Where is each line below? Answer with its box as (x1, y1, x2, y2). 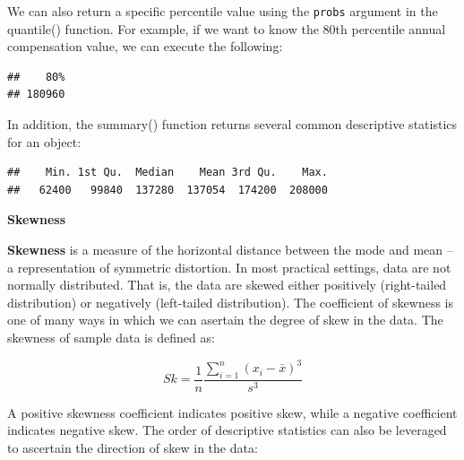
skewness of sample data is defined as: (7, 327, 215, 346)
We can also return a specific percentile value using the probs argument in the (7, 2, 438, 20)
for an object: (7, 132, 82, 151)
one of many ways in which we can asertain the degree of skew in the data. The (7, 310, 443, 329)
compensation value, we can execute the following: (7, 37, 283, 56)
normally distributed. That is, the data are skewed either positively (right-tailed (7, 275, 447, 294)
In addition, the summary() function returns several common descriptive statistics (7, 115, 458, 134)
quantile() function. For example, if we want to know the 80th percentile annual (7, 19, 446, 38)
